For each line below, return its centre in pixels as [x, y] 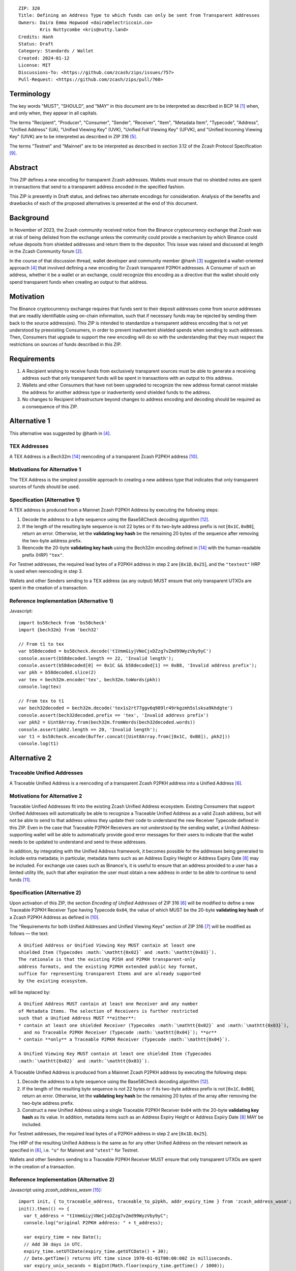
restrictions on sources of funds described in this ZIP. [66, 344]
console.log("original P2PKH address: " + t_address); [94, 1223]
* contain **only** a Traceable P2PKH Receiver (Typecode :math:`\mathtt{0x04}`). [124, 1039]
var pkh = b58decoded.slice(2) [57, 673]
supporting [21, 835]
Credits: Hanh [36, 37]
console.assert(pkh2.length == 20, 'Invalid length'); [88, 729]
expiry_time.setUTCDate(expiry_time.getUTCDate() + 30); [96, 1251]
